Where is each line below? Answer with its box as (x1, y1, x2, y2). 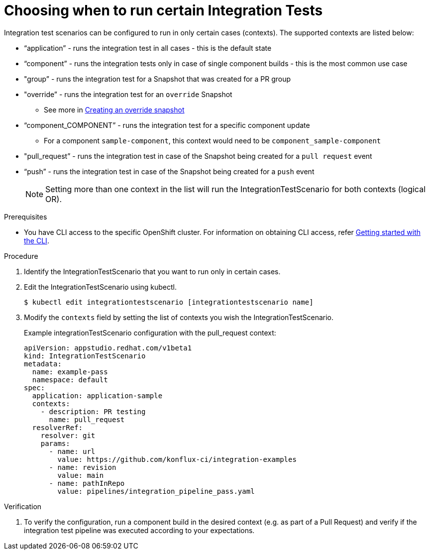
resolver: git (40, 431, 96, 440)
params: (40, 439, 70, 447)
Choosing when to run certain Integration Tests (4, 2, 323, 19)
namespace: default (32, 375, 108, 384)
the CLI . (24, 236, 49, 245)
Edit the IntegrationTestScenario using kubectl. (24, 282, 177, 291)
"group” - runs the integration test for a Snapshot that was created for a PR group (24, 74, 291, 83)
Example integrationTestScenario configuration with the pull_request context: (24, 328, 276, 337)
